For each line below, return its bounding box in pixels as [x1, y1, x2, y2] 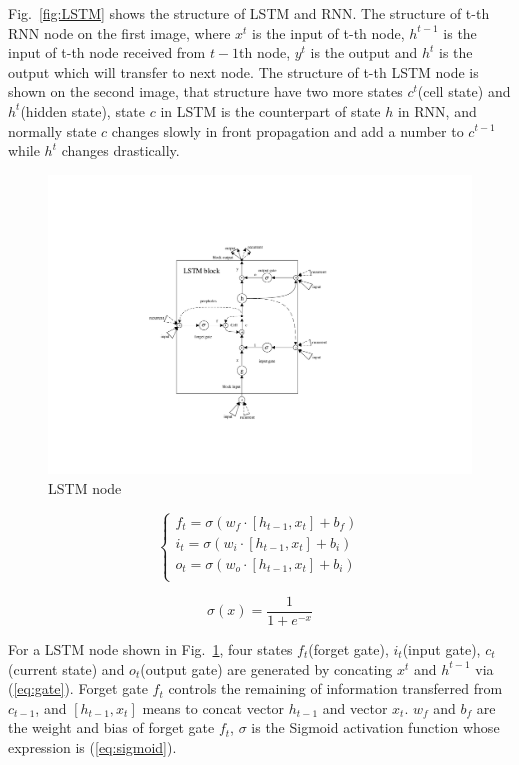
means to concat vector [142, 697, 285, 718]
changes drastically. [61, 140, 180, 161]
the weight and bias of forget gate [8, 717, 215, 738]
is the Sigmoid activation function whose [251, 717, 500, 738]
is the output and [310, 42, 418, 63]
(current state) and [8, 658, 125, 679]
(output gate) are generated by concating [140, 658, 393, 679]
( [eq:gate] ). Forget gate [8, 678, 148, 699]
